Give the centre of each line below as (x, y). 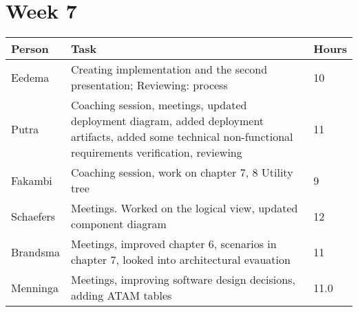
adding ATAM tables (122, 296)
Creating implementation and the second (169, 69)
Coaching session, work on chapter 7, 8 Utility (182, 172)
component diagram (119, 224)
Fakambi (32, 180)
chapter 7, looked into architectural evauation (181, 260)
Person (30, 49)
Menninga (35, 287)
